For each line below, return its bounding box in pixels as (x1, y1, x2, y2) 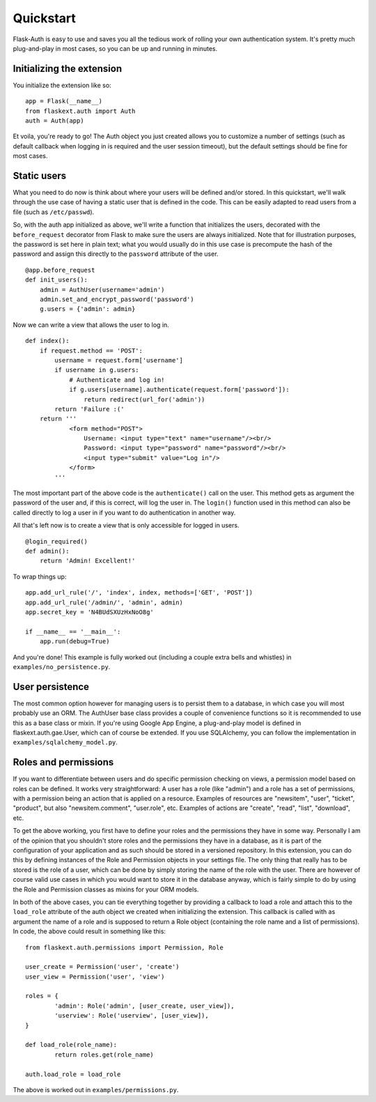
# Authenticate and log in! (69, 376, 165, 383)
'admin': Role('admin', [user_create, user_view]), (54, 1002, 235, 1010)
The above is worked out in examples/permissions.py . (13, 1085, 179, 1094)
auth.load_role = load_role (25, 1070, 121, 1078)
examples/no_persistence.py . (13, 662, 111, 671)
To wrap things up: (13, 572, 67, 581)
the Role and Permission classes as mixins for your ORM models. (13, 885, 199, 894)
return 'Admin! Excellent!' (39, 557, 136, 565)
